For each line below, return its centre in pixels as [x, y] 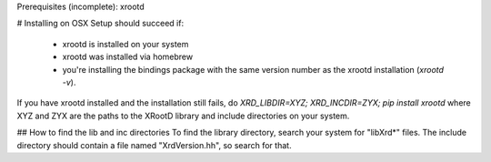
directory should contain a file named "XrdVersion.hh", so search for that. [154, 145]
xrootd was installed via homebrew [128, 57]
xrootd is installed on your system [125, 44]
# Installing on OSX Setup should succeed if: [100, 24]
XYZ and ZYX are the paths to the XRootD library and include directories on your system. [183, 116]
